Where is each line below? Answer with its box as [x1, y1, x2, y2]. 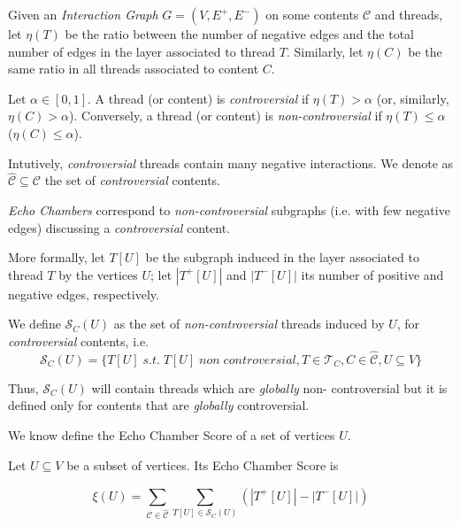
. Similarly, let [286, 42, 364, 60]
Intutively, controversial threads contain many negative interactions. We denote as [8, 153, 454, 172]
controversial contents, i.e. [8, 331, 149, 350]
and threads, [374, 5, 443, 23]
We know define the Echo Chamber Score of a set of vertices [8, 425, 335, 444]
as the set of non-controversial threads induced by [113, 314, 385, 333]
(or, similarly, [376, 89, 449, 107]
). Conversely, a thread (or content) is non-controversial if [69, 106, 382, 125]
